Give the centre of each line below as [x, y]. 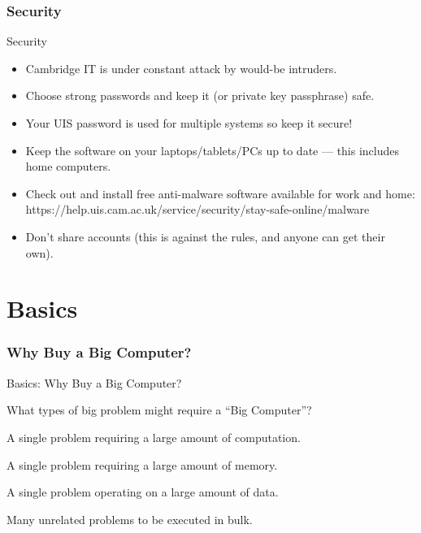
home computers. [68, 166]
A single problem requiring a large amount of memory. [142, 464]
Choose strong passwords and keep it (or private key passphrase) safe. [200, 95]
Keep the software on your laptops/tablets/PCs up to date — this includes [213, 150]
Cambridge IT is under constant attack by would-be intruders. [181, 68]
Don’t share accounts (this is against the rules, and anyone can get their [205, 236]
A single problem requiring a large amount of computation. [154, 437]
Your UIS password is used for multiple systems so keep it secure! [189, 123]
